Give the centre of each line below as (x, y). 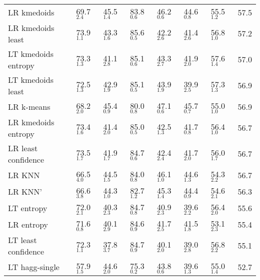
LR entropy (28, 224)
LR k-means (29, 106)
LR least (23, 148)
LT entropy (28, 208)
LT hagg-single (34, 267)
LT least (22, 240)
